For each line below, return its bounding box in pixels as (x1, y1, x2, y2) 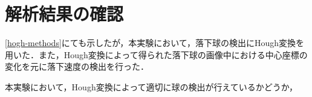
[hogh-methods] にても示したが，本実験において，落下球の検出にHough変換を (5, 36, 304, 49)
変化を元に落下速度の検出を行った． (5, 60, 149, 73)
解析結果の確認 (5, 1, 124, 26)
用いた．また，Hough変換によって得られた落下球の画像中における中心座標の (5, 48, 308, 61)
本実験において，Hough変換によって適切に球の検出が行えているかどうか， (5, 80, 298, 93)
